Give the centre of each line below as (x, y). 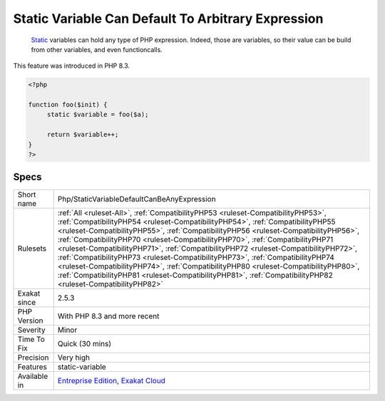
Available (33, 376)
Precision (33, 358)
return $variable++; (83, 135)
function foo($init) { (68, 105)
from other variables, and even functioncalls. (97, 49)
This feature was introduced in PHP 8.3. (71, 66)
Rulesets (32, 248)
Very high (74, 358)
